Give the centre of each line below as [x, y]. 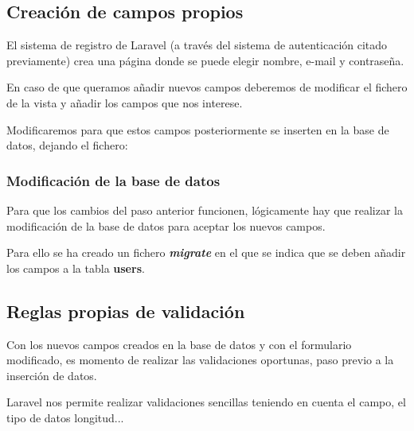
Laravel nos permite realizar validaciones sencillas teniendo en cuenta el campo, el [206, 402]
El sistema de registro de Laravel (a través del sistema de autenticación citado [197, 45]
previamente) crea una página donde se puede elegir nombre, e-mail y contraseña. [205, 60]
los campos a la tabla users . [76, 268]
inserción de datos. [52, 375]
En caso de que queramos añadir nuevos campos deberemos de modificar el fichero [207, 87]
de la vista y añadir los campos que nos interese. [125, 102]
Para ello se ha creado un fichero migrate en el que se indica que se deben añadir [206, 252]
